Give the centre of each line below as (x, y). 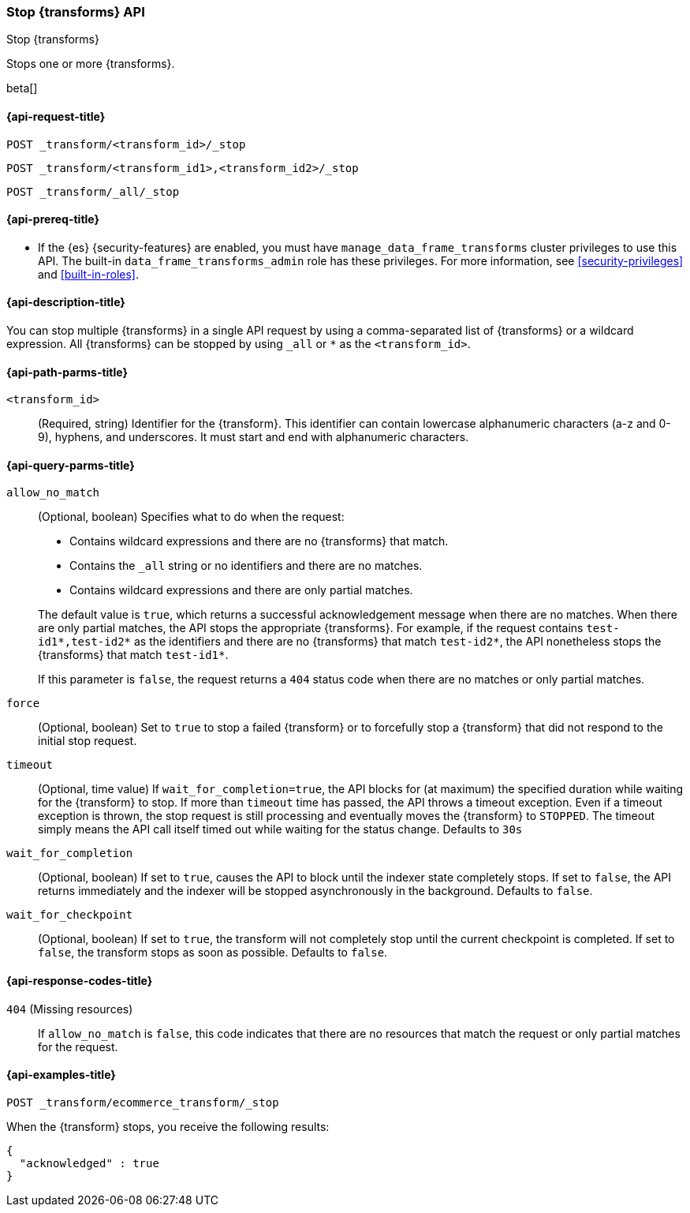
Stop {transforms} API (76, 12)
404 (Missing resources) (70, 1009)
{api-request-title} (56, 116)
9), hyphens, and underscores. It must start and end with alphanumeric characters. (254, 437)
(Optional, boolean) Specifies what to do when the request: (191, 517)
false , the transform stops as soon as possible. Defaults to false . (213, 953)
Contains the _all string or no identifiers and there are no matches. (246, 566)
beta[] (22, 88)
